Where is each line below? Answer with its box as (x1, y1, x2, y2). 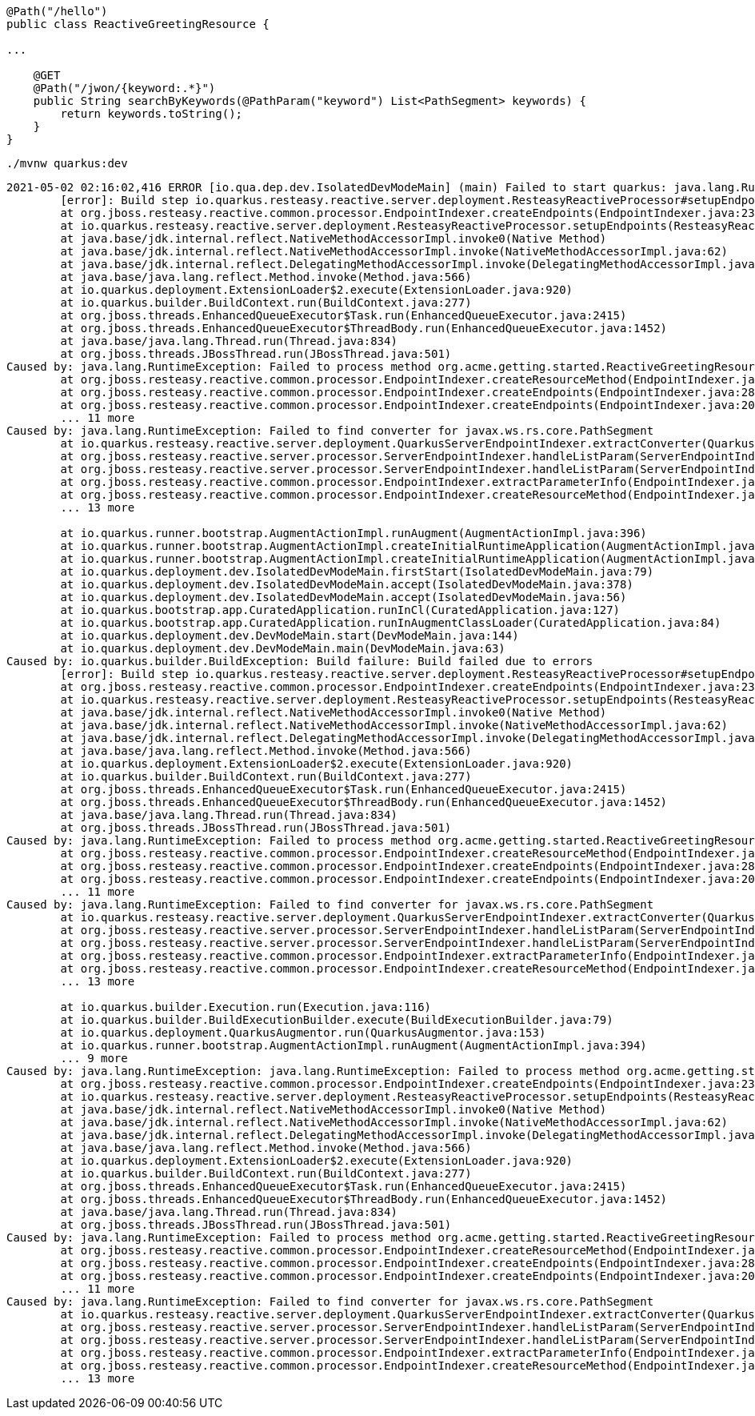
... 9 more (60, 1052, 128, 1065)
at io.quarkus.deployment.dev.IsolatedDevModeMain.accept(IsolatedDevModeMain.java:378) (60, 578, 633, 591)
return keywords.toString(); (60, 107, 243, 120)
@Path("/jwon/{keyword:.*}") (33, 82, 216, 94)
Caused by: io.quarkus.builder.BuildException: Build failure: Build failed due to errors (6, 655, 593, 668)
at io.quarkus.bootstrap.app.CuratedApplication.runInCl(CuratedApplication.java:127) (60, 604, 621, 616)
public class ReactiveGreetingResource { (6, 18, 270, 30)
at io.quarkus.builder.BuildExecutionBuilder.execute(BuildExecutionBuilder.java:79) (60, 1013, 613, 1026)
